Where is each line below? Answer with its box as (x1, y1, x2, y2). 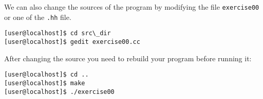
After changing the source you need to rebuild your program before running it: (4, 53, 252, 63)
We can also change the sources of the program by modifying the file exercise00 (4, 2, 259, 12)
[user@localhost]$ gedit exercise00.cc (4, 38, 140, 45)
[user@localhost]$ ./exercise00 (4, 88, 115, 95)
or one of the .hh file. (4, 11, 71, 22)
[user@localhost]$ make (4, 79, 85, 87)
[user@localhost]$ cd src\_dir (4, 30, 111, 37)
